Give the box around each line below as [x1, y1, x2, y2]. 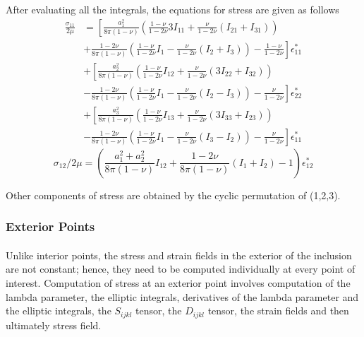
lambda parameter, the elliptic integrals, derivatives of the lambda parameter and [6, 289, 359, 304]
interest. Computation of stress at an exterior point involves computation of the [6, 276, 351, 290]
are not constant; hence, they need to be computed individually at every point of [6, 261, 356, 276]
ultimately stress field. [6, 317, 102, 332]
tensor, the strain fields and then [207, 303, 349, 318]
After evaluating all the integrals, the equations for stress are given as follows [6, 2, 339, 16]
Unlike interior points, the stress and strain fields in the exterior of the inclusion [6, 247, 352, 262]
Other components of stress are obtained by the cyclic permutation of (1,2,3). [6, 187, 341, 202]
